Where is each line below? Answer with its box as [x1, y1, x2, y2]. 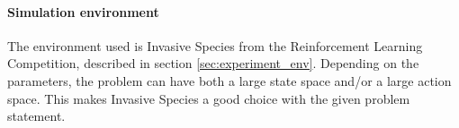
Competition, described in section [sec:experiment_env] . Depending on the [7, 54, 419, 73]
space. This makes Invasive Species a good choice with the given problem [7, 89, 410, 107]
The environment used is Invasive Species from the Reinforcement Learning [7, 36, 423, 55]
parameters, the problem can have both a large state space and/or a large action [7, 71, 452, 90]
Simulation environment [7, 2, 159, 21]
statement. [7, 107, 66, 125]
